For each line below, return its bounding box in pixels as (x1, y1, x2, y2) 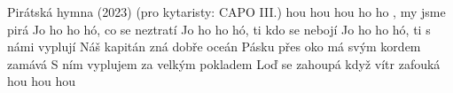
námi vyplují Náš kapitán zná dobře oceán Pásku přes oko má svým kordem (7, 37, 421, 56)
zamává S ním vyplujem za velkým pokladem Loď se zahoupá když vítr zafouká (7, 54, 441, 73)
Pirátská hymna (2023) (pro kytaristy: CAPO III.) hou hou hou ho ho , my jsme (7, 3, 446, 20)
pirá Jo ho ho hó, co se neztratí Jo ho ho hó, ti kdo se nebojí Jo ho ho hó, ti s (7, 19, 431, 38)
